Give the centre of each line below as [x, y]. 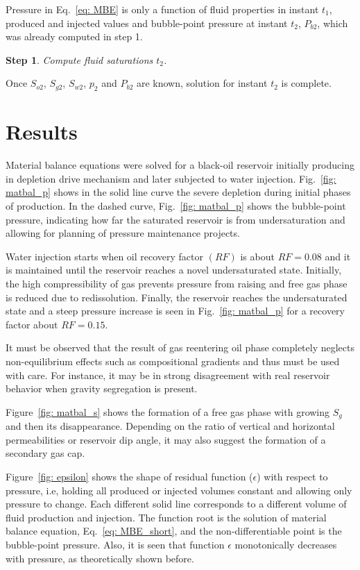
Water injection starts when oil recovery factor [105, 256]
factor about [32, 324]
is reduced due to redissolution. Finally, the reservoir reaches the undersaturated [177, 297]
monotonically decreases [286, 544]
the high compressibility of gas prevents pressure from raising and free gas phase [177, 284]
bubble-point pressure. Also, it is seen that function [115, 544]
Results [42, 132]
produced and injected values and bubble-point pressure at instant [147, 23]
